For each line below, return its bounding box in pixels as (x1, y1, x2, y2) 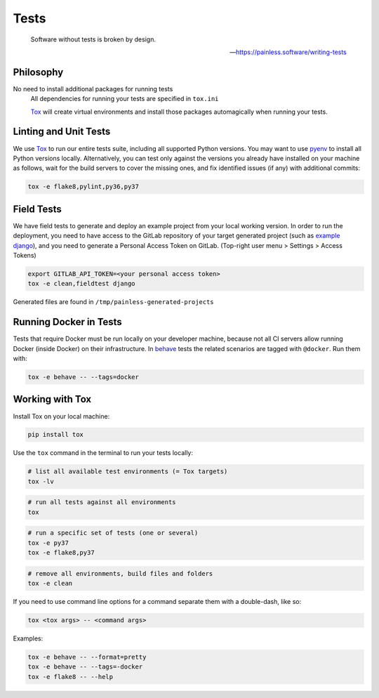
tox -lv (27, 478, 54, 485)
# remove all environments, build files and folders (27, 569, 213, 577)
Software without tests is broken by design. (30, 35, 156, 44)
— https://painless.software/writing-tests (229, 48, 347, 56)
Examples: (13, 634, 44, 643)
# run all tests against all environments (27, 499, 176, 506)
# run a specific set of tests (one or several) (27, 529, 199, 537)
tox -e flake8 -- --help (27, 673, 114, 680)
